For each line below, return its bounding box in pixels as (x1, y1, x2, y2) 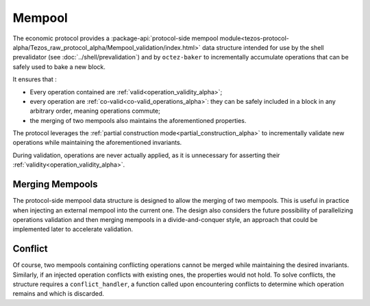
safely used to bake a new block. (12, 62, 106, 71)
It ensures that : (12, 75, 58, 83)
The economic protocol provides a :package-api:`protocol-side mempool (12, 34, 219, 42)
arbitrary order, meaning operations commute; (29, 107, 160, 115)
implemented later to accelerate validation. (12, 225, 134, 234)
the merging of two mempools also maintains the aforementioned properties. (29, 116, 247, 124)
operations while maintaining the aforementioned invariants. (12, 139, 182, 147)
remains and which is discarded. (12, 290, 104, 298)
